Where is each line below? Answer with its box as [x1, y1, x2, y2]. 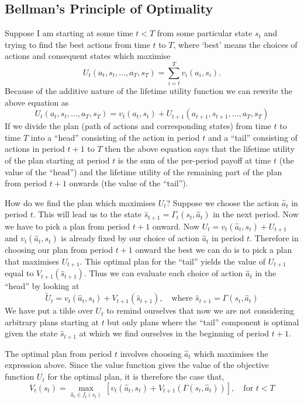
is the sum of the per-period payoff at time [118, 154, 271, 166]
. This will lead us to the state [33, 208, 142, 220]
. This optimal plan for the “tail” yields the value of [80, 255, 266, 267]
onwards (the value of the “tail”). [69, 177, 188, 189]
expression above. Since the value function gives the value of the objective [5, 359, 269, 371]
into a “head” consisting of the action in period [30, 131, 200, 143]
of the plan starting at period [5, 154, 110, 166]
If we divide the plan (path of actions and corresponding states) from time [5, 120, 271, 132]
